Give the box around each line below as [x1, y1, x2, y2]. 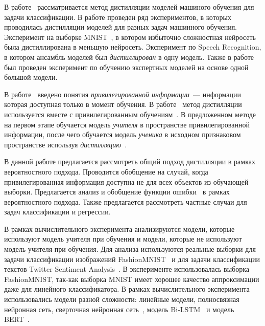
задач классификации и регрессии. [4, 206, 111, 217]
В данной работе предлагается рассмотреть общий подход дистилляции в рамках [4, 156, 255, 167]
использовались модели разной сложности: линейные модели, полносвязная [4, 294, 239, 305]
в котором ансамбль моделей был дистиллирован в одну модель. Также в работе [4, 51, 254, 62]
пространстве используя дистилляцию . [4, 139, 127, 149]
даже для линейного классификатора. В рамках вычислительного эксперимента [4, 284, 250, 294]
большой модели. [4, 72, 58, 82]
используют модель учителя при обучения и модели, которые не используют [4, 233, 242, 244]
